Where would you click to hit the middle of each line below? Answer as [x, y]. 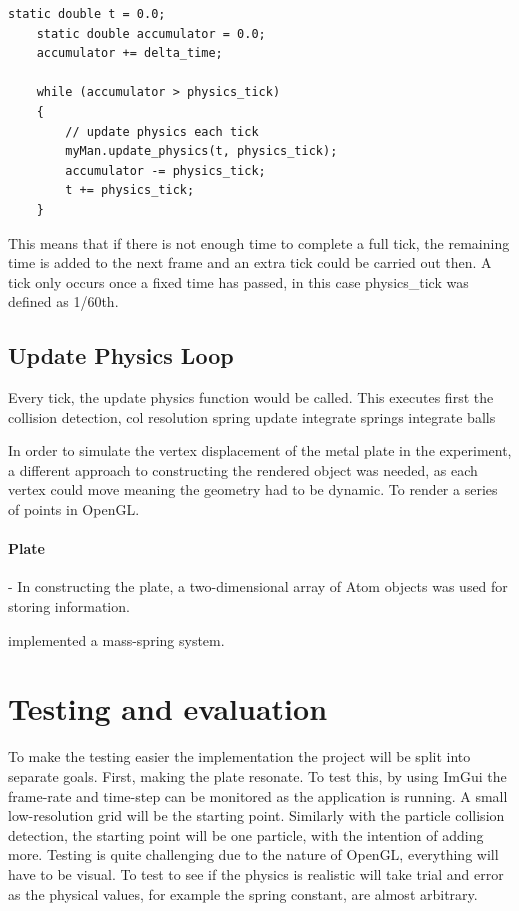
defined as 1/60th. [63, 301]
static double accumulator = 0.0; [151, 33]
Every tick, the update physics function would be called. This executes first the [251, 397]
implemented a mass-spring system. [116, 639]
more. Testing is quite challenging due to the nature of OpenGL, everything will [253, 854]
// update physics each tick [162, 131]
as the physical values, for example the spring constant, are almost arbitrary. [243, 893]
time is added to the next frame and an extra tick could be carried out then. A [250, 262]
